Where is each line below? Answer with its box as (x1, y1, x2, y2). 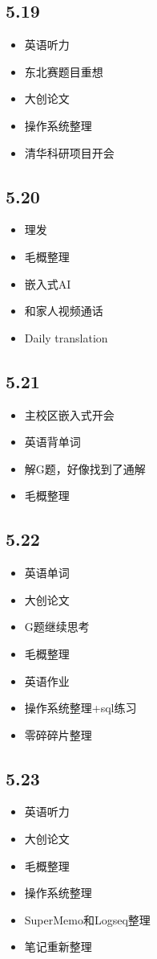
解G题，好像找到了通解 (24, 460, 146, 477)
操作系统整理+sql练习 (24, 699, 137, 716)
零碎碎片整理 (24, 726, 92, 743)
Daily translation (24, 329, 108, 346)
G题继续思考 (24, 618, 90, 635)
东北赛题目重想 (24, 63, 103, 80)
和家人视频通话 (24, 302, 103, 319)
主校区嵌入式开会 (24, 406, 115, 423)
